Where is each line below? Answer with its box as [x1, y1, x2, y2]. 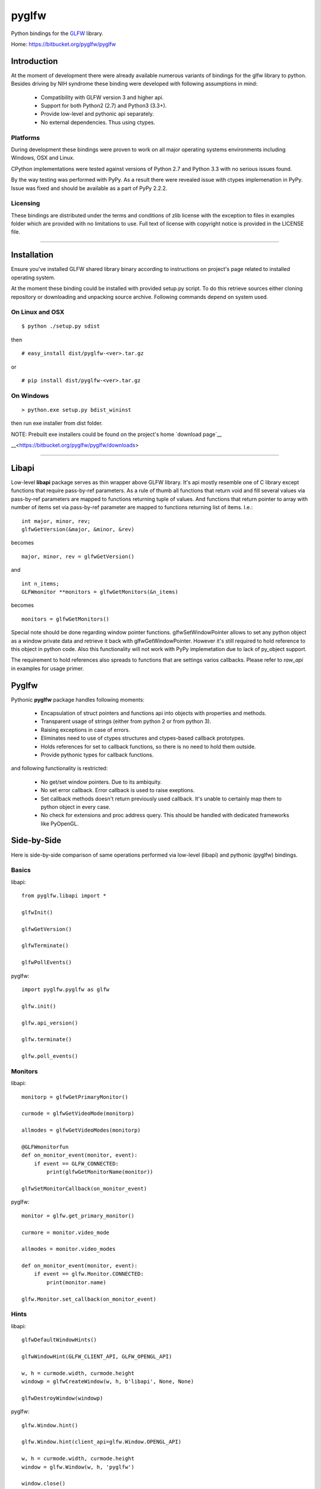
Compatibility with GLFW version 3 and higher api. [40, 94, 164, 101]
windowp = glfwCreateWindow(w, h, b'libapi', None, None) [21, 1378, 194, 1385]
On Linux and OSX [11, 308, 65, 316]
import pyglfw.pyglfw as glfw [21, 986, 110, 993]
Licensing [11, 200, 40, 208]
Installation [11, 250, 53, 260]
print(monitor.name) [46, 1279, 106, 1286]
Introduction [11, 56, 58, 66]
